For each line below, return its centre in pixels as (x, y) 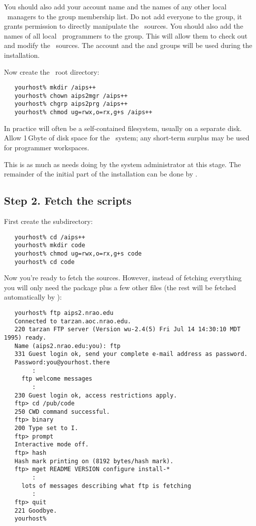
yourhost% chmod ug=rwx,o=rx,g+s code (78, 253)
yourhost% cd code (45, 262)
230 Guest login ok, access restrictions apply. (96, 395)
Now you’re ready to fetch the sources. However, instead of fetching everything (123, 278)
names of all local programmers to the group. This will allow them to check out (126, 35)
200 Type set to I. (46, 428)
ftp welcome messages (57, 379)
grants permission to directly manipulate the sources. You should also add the (124, 26)
